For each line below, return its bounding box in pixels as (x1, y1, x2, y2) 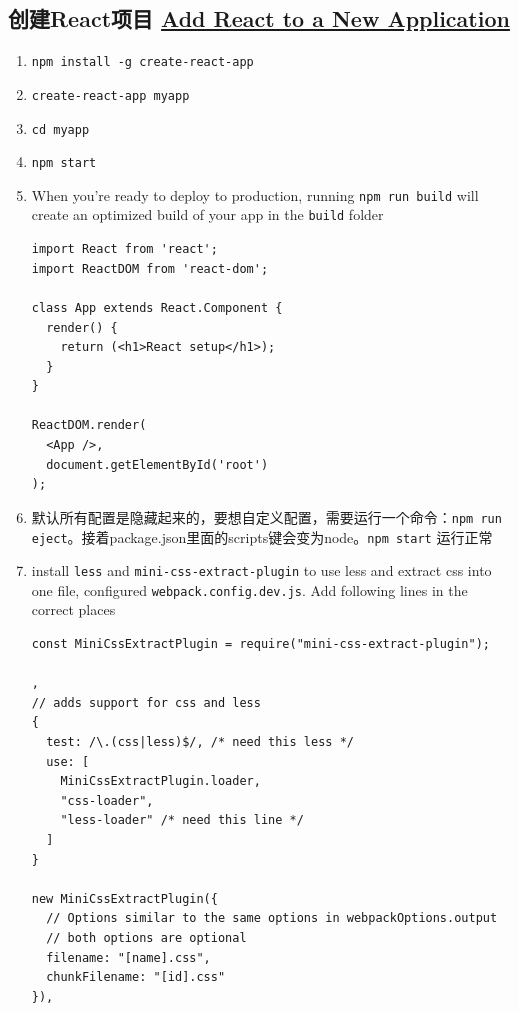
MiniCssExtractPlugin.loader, (60, 774, 261, 789)
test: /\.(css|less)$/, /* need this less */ (46, 735, 354, 750)
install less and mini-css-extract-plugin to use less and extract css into (31, 560, 492, 581)
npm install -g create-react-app (31, 55, 254, 70)
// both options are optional (46, 930, 247, 945)
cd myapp (31, 122, 90, 137)
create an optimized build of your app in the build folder (31, 204, 384, 225)
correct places (31, 599, 116, 620)
